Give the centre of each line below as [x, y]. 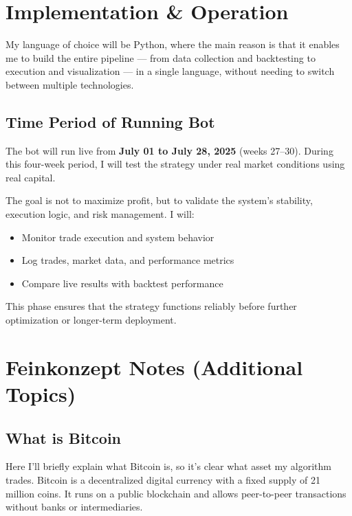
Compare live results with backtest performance [122, 283]
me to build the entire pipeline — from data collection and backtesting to [161, 57]
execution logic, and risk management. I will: [100, 214]
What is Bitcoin [64, 437]
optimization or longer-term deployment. [91, 320]
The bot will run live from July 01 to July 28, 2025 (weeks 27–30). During [169, 150]
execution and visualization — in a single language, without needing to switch [170, 71]
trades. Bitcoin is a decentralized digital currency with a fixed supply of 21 [163, 480]
